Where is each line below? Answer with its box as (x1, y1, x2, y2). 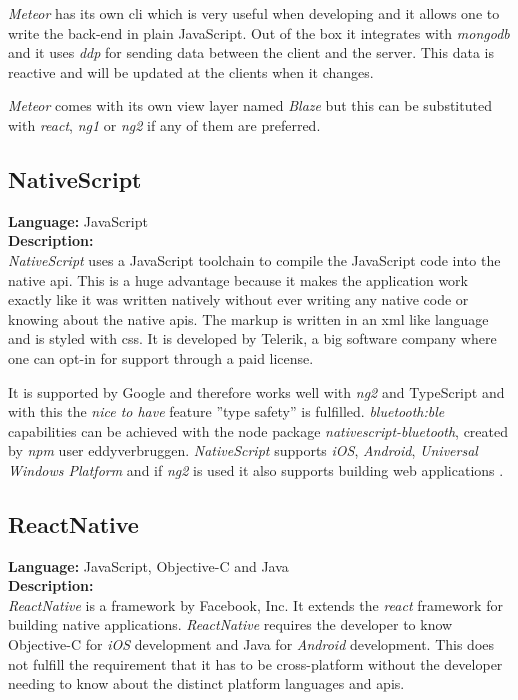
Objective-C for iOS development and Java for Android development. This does (8, 634, 495, 655)
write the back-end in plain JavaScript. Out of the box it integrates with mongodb (8, 22, 510, 43)
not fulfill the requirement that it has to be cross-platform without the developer (8, 653, 503, 674)
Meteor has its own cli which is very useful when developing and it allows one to (8, 3, 500, 23)
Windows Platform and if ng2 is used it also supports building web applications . (8, 459, 504, 480)
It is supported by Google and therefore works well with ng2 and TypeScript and (8, 381, 505, 402)
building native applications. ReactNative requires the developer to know (8, 614, 453, 635)
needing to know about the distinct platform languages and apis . (8, 673, 405, 694)
